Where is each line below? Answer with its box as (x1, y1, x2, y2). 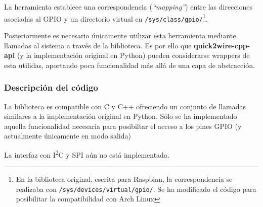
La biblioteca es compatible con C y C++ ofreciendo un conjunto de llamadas (4, 101, 246, 111)
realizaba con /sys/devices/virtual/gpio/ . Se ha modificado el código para (16, 183, 256, 194)
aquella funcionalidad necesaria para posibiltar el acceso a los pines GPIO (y (4, 120, 242, 131)
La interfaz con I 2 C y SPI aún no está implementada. (4, 148, 169, 160)
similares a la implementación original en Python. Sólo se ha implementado (4, 111, 237, 121)
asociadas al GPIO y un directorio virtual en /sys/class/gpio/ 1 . (4, 12, 208, 24)
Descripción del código (4, 81, 98, 94)
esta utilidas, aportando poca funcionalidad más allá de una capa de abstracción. (4, 59, 255, 70)
